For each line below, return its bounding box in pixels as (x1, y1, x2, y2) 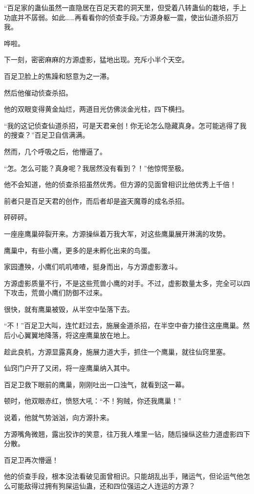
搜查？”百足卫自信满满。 (10, 130, 89, 140)
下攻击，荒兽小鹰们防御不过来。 (4, 287, 106, 298)
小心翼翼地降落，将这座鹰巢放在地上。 (10, 330, 134, 340)
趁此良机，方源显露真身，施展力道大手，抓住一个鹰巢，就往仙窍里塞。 (4, 346, 230, 356)
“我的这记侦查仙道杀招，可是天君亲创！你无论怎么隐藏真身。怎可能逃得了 (4, 120, 240, 130)
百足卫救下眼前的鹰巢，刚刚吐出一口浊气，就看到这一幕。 (4, 379, 189, 389)
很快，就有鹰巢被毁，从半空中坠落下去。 (4, 304, 134, 314)
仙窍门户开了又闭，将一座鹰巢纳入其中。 (4, 363, 134, 373)
